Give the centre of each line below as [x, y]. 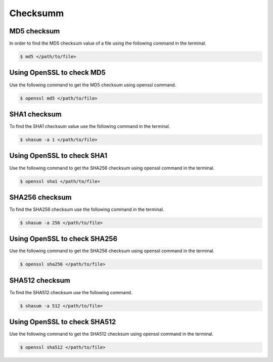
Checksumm [37, 13]
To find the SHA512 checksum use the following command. [71, 292]
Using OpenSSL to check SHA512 [63, 322]
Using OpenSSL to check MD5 [58, 73]
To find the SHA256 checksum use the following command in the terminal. [87, 209]
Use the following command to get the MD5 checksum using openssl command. [93, 85]
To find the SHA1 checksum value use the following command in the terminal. [90, 126]
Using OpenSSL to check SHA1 [58, 156]
